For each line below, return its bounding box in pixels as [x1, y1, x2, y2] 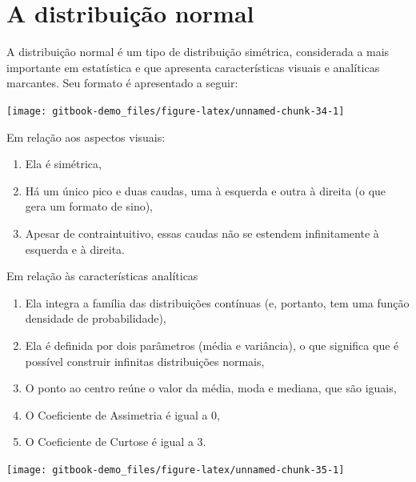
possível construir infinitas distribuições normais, [25, 352, 265, 369]
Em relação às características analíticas [6, 267, 198, 284]
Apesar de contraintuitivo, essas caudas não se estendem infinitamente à [25, 224, 379, 241]
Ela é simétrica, [25, 155, 102, 172]
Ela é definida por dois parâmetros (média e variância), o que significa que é [25, 336, 399, 353]
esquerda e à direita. [25, 240, 126, 257]
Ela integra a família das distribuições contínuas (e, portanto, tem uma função [25, 294, 410, 311]
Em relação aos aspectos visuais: [6, 128, 166, 145]
